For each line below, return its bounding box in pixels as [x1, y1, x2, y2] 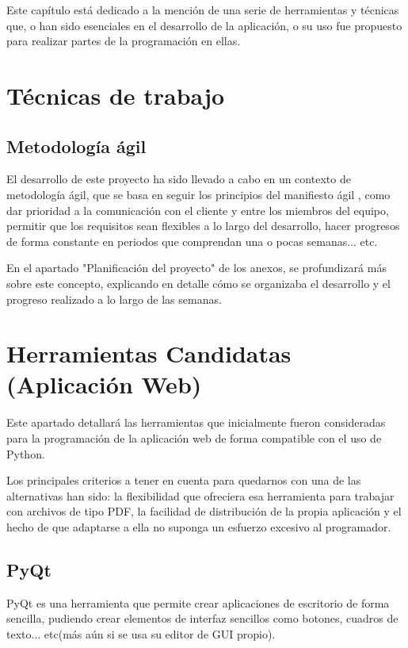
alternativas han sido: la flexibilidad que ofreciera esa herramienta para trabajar [6, 487, 395, 504]
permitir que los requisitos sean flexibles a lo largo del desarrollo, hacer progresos [6, 217, 400, 234]
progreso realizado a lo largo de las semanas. [6, 290, 222, 307]
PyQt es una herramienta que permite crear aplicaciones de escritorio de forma [6, 594, 390, 611]
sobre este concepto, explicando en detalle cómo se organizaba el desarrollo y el [6, 274, 391, 291]
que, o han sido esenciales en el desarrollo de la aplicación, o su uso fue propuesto [6, 17, 402, 33]
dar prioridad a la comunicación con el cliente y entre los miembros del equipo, [6, 201, 389, 218]
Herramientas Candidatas [6, 337, 292, 370]
